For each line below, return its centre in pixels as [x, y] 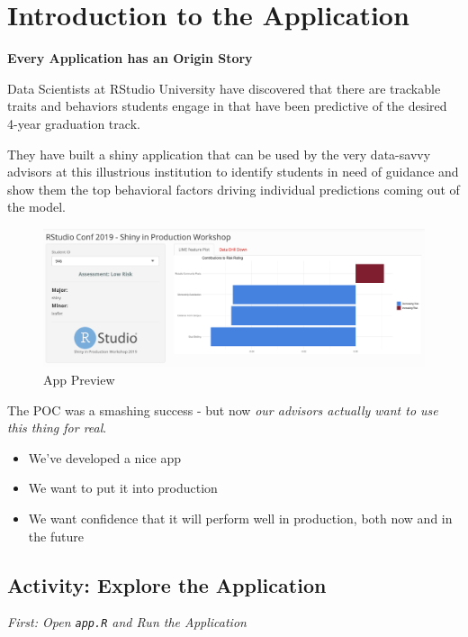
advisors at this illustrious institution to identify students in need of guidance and [233, 172]
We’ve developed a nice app [104, 457]
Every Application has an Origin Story [130, 58]
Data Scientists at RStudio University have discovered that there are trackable [224, 88]
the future [56, 536]
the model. [36, 207]
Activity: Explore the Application [167, 584]
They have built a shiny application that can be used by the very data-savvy [219, 154]
